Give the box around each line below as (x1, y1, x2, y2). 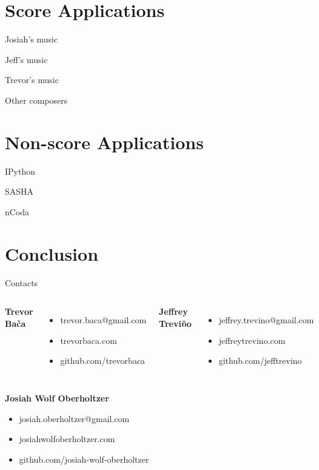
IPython (5, 164, 35, 177)
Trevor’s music (5, 73, 59, 86)
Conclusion (5, 241, 99, 266)
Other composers (5, 93, 68, 106)
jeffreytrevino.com (218, 334, 286, 346)
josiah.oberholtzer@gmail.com (19, 412, 130, 425)
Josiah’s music (5, 33, 58, 45)
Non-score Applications (5, 129, 204, 154)
